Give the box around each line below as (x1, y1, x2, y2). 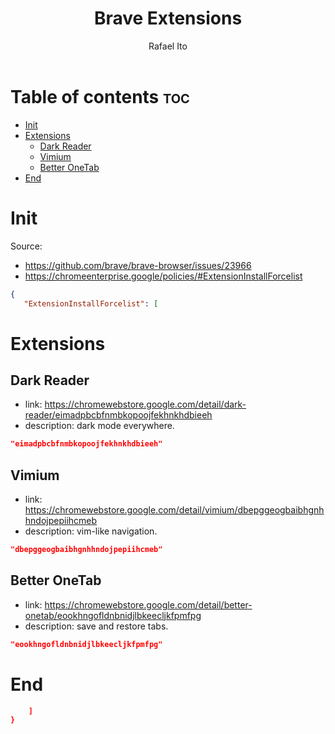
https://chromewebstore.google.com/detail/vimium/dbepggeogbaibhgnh (24, 504, 325, 516)
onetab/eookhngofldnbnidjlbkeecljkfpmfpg (24, 609, 202, 621)
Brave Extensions (93, 7, 243, 30)
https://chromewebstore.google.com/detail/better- (44, 598, 253, 611)
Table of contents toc (10, 85, 190, 108)
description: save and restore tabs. (24, 620, 169, 632)
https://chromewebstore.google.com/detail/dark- (44, 398, 247, 411)
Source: (10, 240, 43, 252)
